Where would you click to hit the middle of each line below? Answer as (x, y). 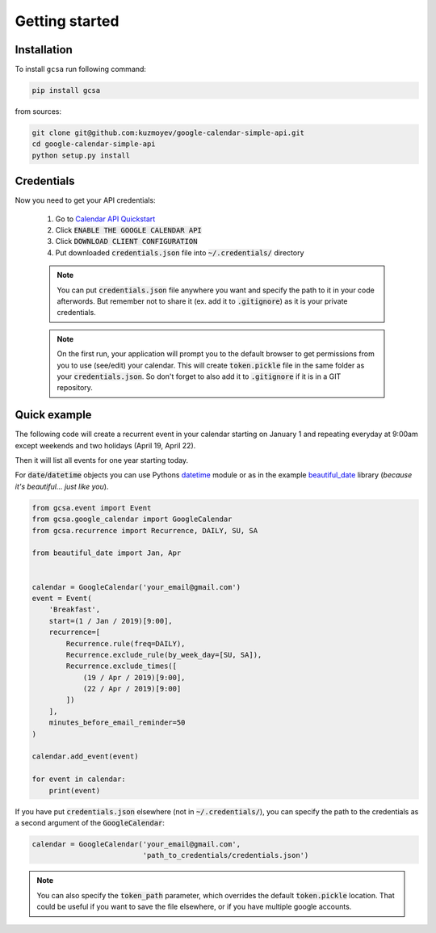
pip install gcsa (66, 90)
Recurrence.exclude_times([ (122, 666)
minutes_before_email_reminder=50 (117, 723)
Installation (44, 50)
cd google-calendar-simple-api (94, 144)
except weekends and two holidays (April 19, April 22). (105, 445)
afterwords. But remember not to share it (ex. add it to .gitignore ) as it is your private (202, 301)
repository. (75, 388)
